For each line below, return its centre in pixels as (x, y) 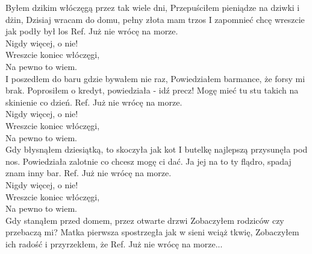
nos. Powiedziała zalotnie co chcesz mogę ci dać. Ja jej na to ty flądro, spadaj (148, 161)
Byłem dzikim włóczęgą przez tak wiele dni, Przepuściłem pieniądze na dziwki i (153, 7)
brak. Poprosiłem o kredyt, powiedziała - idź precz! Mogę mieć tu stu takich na (152, 90)
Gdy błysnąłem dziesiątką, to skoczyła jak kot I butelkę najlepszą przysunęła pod (157, 149)
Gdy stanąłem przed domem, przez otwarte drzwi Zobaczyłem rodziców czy (145, 220)
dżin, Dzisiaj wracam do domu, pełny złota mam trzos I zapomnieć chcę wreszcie (155, 19)
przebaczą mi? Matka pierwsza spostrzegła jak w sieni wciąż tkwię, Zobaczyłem (152, 232)
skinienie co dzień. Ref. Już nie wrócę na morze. (94, 102)
